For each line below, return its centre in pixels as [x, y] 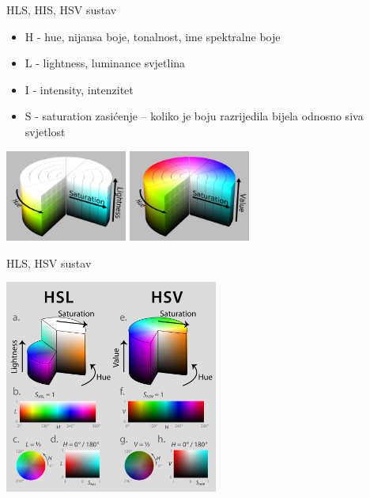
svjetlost [45, 131]
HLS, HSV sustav [49, 262]
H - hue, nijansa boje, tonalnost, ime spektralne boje [153, 36]
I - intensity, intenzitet [79, 89]
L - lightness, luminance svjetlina [105, 63]
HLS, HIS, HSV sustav [62, 10]
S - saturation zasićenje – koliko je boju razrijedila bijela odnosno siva [194, 116]
